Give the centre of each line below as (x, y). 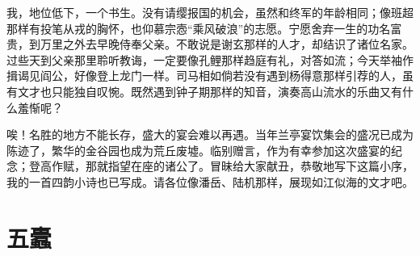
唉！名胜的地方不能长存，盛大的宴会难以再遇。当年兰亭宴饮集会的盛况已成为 (210, 134)
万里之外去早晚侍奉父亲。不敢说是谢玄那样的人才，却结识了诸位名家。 (227, 44)
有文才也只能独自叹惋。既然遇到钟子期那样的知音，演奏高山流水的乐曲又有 (204, 91)
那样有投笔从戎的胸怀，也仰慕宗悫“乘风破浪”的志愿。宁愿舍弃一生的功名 (199, 28)
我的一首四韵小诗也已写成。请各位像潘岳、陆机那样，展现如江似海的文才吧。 (210, 181)
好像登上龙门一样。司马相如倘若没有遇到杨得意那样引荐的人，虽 (244, 76)
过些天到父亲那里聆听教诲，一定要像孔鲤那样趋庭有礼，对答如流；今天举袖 (204, 59)
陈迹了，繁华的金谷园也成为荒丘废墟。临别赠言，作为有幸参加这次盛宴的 (199, 150)
